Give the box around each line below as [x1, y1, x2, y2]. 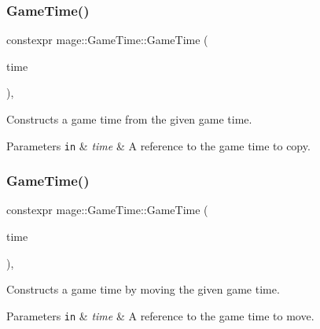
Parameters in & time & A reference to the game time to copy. [6, 137, 311, 153]
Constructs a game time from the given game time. [6, 111, 252, 127]
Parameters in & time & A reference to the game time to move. [6, 307, 314, 323]
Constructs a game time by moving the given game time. [6, 281, 280, 298]
